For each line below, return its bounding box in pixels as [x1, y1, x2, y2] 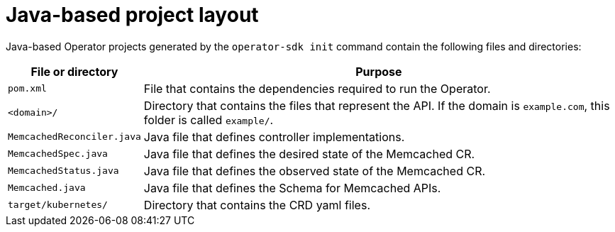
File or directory [31, 64, 118, 79]
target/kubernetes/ [8, 199, 108, 211]
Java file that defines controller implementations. [143, 129, 405, 144]
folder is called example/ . [143, 112, 274, 127]
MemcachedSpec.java [8, 148, 108, 160]
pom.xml [8, 83, 47, 94]
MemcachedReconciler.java [8, 131, 141, 143]
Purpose [355, 64, 402, 79]
